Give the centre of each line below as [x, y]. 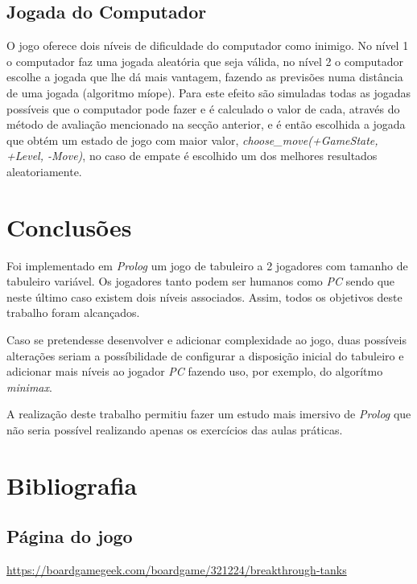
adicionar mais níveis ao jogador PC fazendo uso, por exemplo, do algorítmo [195, 371]
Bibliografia [72, 485]
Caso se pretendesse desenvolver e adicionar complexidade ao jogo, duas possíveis [206, 340]
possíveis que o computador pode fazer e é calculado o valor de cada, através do [203, 108]
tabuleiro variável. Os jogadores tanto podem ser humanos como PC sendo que [201, 281]
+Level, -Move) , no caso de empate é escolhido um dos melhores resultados [192, 156]
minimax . [29, 387]
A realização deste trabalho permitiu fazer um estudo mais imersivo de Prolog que [209, 414]
